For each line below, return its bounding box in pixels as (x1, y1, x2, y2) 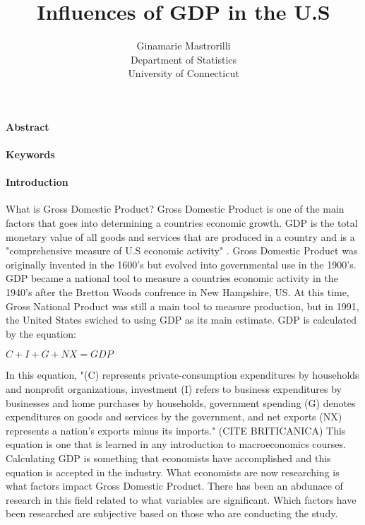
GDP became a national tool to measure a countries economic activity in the (6, 271, 338, 285)
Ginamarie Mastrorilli (136, 38, 231, 53)
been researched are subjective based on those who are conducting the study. (6, 506, 338, 521)
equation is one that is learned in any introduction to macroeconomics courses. (6, 437, 346, 452)
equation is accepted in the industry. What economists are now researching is (6, 464, 340, 479)
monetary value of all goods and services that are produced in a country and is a (6, 229, 355, 244)
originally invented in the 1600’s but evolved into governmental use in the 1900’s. (6, 256, 357, 271)
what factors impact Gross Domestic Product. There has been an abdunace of (6, 478, 343, 493)
